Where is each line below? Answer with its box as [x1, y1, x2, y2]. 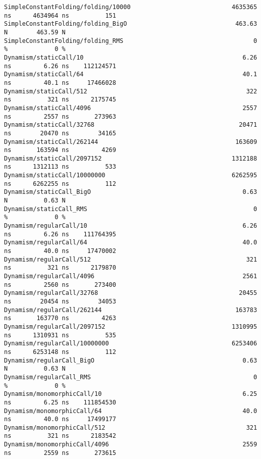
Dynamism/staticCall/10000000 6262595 [4, 172, 257, 179]
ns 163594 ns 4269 [4, 146, 116, 154]
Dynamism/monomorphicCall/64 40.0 [4, 407, 257, 415]
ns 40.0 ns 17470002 [4, 247, 116, 255]
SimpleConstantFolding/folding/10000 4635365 [4, 4, 257, 11]
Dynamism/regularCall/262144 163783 [4, 306, 257, 314]
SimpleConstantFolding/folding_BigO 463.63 [4, 20, 257, 28]
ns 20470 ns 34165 [4, 129, 116, 137]
